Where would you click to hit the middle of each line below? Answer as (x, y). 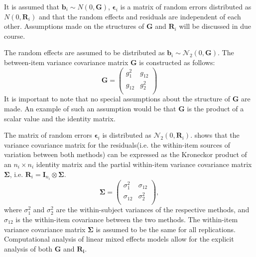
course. (15, 36)
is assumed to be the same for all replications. (166, 229)
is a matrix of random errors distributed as (186, 6)
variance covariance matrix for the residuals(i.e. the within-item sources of (117, 144)
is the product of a (215, 109)
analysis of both (28, 248)
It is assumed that (32, 6)
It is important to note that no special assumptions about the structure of (117, 99)
